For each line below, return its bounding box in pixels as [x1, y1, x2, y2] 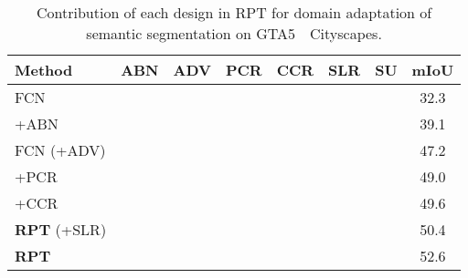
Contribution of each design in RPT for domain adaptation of [36, 2, 432, 23]
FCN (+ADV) [15, 139, 106, 160]
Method [15, 59, 73, 80]
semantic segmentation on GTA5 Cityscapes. [86, 23, 382, 44]
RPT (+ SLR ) [15, 219, 107, 240]
